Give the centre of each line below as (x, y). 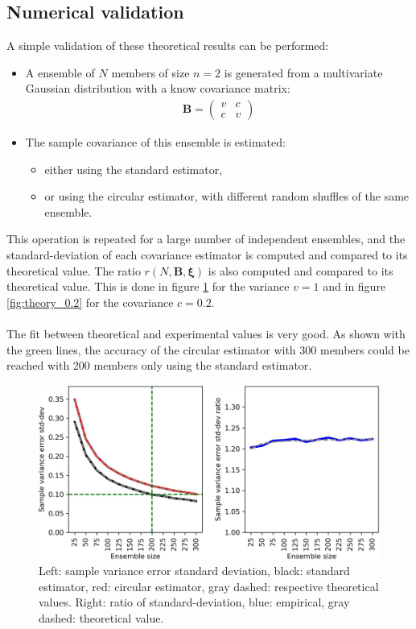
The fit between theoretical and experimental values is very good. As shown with (206, 333)
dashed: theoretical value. (101, 618)
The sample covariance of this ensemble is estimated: (155, 142)
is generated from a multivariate (303, 72)
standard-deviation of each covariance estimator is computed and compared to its (207, 254)
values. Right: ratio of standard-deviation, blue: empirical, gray (194, 602)
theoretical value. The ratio (74, 270)
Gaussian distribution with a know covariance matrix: (158, 88)
